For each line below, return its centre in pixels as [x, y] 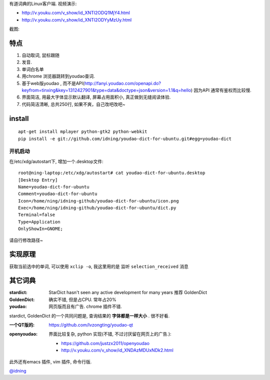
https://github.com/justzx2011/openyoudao [105, 343]
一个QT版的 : [22, 325]
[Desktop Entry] [38, 180]
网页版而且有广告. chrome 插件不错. [85, 306]
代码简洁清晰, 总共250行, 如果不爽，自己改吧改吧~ [73, 104]
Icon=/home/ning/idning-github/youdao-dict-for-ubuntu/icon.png [99, 201]
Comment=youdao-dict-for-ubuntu [58, 194]
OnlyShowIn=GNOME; [41, 229]
